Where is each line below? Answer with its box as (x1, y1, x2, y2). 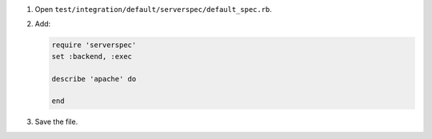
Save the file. (34, 117, 78, 127)
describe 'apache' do (51, 74, 137, 83)
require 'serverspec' (51, 41, 137, 50)
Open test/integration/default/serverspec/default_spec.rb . (34, 5, 272, 14)
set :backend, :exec (51, 52, 132, 61)
